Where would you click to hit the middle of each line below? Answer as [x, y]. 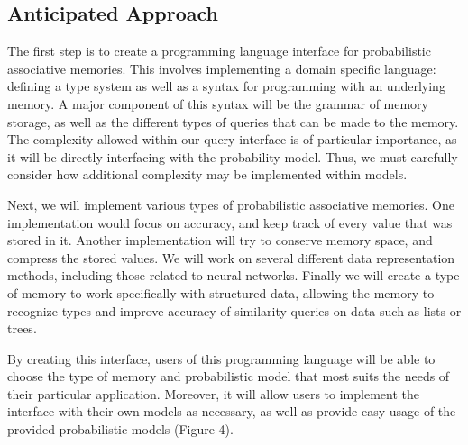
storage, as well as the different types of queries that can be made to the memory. [233, 121]
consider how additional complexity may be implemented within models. [207, 174]
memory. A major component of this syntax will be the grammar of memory [218, 103]
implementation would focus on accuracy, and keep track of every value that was [230, 222]
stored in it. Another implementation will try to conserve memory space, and [220, 240]
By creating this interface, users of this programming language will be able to [221, 358]
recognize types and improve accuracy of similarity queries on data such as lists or [234, 310]
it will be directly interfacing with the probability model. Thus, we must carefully [233, 156]
